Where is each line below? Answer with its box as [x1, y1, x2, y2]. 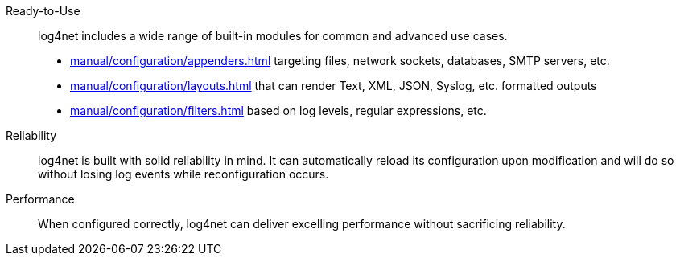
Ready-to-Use [6, 4, 80, 18]
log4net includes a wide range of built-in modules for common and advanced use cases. [38, 29, 508, 43]
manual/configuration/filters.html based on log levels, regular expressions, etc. [70, 104, 487, 117]
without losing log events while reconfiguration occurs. [38, 167, 329, 181]
